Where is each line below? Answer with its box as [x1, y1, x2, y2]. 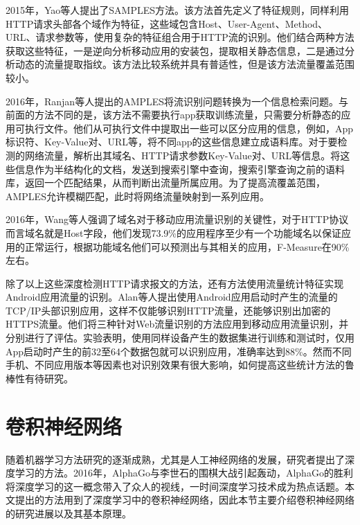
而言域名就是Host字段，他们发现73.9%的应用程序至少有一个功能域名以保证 [6, 225, 342, 240]
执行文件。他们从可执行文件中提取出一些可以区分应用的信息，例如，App [24, 121, 354, 135]
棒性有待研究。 [6, 371, 73, 385]
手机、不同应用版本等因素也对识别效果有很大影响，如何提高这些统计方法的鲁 [6, 357, 354, 372]
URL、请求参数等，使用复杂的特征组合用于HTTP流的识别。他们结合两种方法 [6, 30, 354, 44]
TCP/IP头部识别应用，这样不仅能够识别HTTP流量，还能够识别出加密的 [6, 303, 331, 317]
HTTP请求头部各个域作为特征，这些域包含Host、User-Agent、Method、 [6, 16, 328, 30]
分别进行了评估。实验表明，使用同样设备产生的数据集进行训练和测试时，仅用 [6, 330, 354, 345]
